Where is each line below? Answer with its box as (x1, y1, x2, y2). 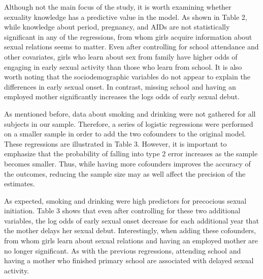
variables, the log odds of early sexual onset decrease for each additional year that (4, 215, 259, 226)
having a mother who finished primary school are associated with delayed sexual (4, 255, 254, 266)
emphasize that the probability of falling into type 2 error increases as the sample (4, 148, 258, 159)
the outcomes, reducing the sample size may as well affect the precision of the (4, 168, 246, 179)
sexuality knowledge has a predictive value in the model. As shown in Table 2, (4, 11, 247, 22)
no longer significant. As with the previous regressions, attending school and (4, 245, 241, 256)
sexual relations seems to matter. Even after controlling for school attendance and (4, 41, 259, 52)
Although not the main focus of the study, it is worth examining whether (4, 2, 232, 12)
